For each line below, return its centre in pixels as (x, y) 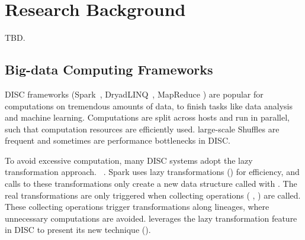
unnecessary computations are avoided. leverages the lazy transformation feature (151, 218)
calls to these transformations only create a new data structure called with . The (151, 184)
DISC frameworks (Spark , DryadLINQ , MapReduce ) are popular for (134, 94)
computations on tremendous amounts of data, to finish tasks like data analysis (149, 106)
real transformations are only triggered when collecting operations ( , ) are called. (153, 195)
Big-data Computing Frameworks (109, 69)
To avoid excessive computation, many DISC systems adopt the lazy (129, 160)
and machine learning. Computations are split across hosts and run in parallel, (147, 117)
